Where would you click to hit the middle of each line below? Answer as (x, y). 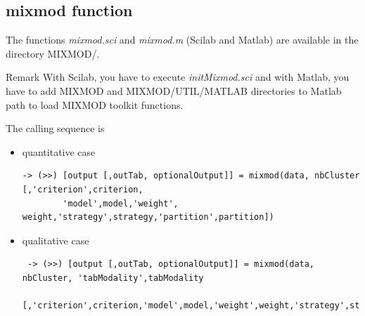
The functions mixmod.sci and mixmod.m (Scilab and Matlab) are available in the (182, 40)
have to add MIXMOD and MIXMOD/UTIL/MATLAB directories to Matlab (174, 90)
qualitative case (56, 240)
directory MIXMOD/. (53, 53)
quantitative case (59, 151)
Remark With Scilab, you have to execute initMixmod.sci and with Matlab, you (178, 77)
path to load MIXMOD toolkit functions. (95, 104)
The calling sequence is (55, 128)
